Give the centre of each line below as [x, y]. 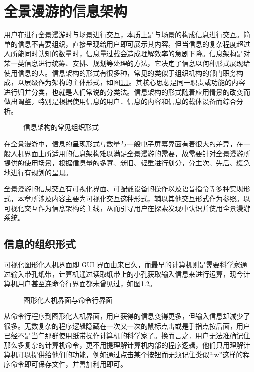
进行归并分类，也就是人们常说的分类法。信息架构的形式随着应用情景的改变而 [127, 92]
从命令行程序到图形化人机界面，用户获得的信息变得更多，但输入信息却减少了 [127, 316]
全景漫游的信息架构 [66, 11]
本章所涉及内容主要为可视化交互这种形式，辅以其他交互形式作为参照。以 [134, 198]
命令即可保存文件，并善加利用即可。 [69, 364]
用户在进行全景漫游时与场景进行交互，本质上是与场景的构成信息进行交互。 [124, 34]
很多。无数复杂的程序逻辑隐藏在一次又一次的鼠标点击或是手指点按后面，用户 [127, 325]
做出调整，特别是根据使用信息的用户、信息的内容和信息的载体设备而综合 [120, 101]
